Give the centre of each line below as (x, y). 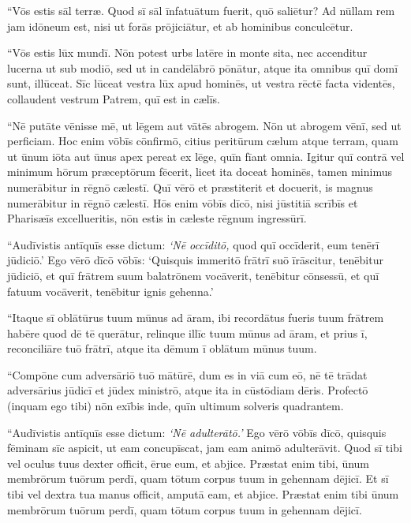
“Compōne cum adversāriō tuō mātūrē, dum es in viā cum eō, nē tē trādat (187, 374)
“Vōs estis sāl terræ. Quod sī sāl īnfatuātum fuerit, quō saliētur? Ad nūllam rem (201, 10)
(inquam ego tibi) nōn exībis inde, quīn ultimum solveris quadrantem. (176, 406)
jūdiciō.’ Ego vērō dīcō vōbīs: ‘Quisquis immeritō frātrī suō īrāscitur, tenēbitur (195, 260)
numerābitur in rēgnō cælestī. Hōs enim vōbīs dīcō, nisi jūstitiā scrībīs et (183, 202)
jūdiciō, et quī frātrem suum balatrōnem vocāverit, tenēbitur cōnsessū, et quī (193, 275)
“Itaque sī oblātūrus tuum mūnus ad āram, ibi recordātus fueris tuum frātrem (196, 318)
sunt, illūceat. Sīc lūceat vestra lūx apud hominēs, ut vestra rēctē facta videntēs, (201, 83)
